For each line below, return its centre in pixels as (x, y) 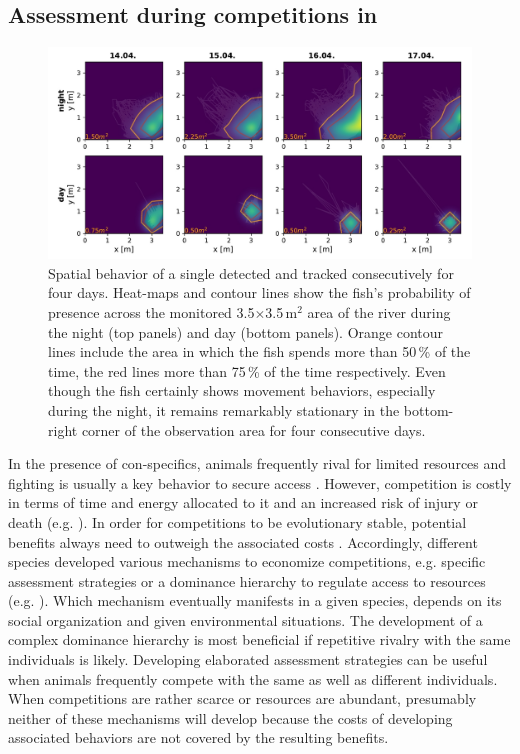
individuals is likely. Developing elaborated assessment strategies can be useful (248, 659)
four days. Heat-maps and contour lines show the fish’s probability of (259, 292)
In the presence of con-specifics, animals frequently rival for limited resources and (257, 463)
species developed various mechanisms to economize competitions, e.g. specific (247, 561)
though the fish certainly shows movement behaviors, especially (242, 390)
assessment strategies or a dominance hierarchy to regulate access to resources (247, 580)
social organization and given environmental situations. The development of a (245, 619)
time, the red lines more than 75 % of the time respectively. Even (247, 370)
